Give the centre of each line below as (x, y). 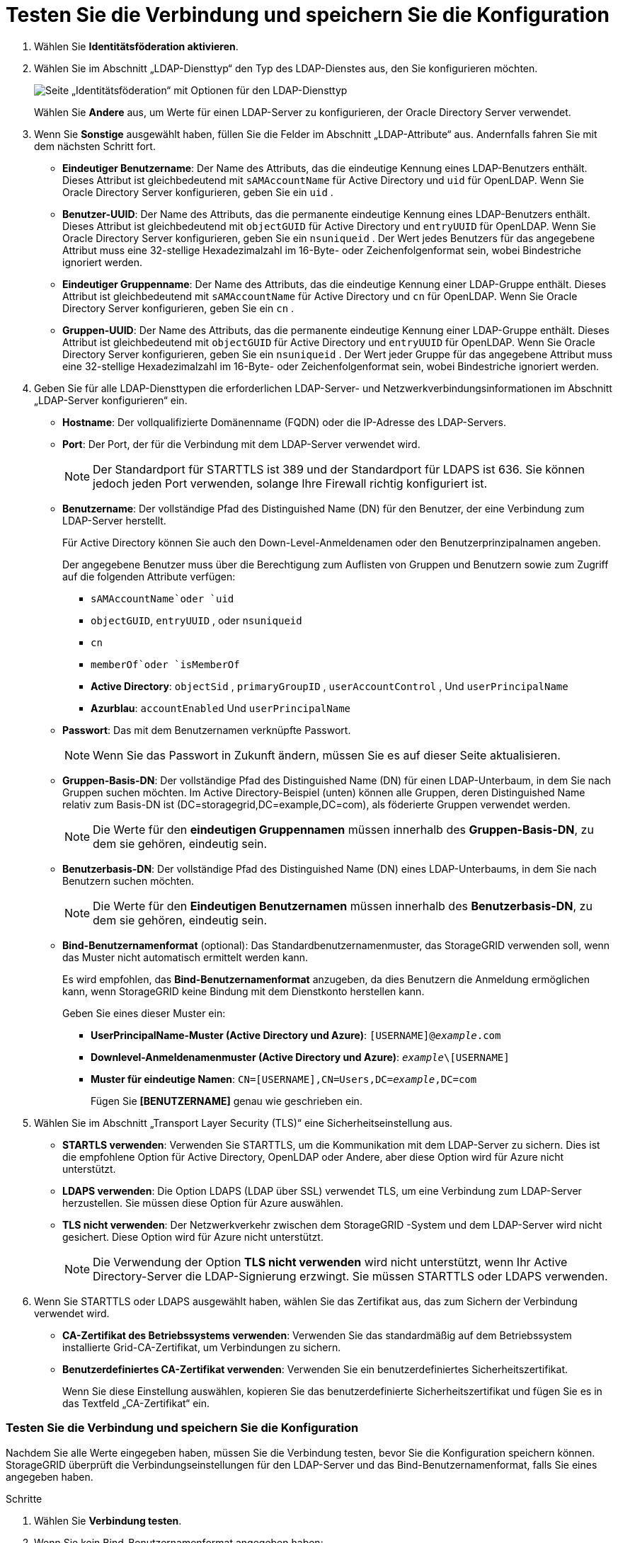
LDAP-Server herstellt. (114, 520)
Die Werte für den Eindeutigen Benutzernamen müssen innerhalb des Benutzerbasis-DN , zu (343, 906)
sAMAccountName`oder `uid (162, 598)
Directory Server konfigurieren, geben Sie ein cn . (178, 308)
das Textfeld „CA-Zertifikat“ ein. (136, 1403)
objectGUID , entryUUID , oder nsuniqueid (196, 620)
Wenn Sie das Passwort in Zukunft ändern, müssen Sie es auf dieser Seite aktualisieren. (327, 755)
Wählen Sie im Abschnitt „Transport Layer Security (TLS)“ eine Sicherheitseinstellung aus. (244, 1123)
